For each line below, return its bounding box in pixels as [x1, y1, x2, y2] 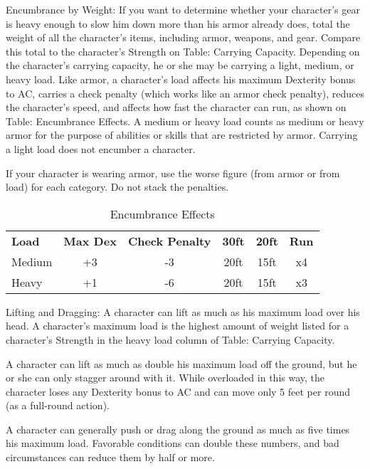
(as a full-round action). [6, 398, 110, 413]
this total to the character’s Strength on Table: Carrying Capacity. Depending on [6, 43, 360, 58]
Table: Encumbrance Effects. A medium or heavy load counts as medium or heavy [6, 113, 364, 128]
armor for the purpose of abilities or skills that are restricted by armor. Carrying [6, 127, 358, 142]
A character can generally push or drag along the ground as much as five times [6, 421, 350, 436]
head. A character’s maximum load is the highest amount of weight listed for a [6, 318, 349, 333]
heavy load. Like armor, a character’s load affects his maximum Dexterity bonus [6, 71, 356, 86]
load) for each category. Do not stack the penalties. [6, 179, 229, 194]
